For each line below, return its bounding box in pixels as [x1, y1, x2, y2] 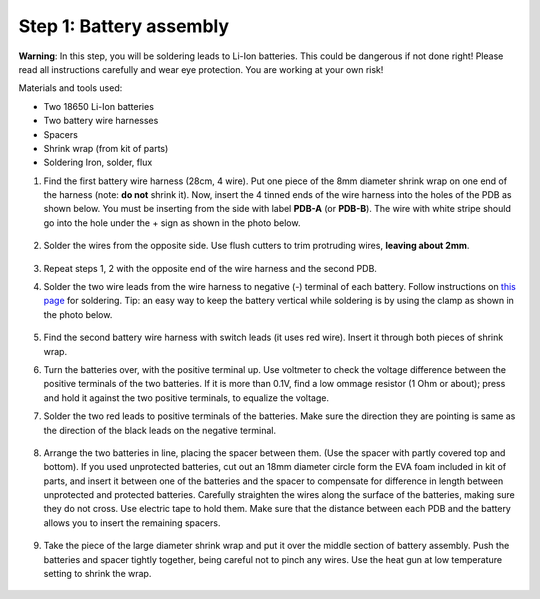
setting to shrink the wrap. [43, 568, 152, 580]
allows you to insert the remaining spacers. [43, 516, 221, 529]
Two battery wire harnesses [43, 115, 159, 127]
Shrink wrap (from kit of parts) [43, 142, 169, 154]
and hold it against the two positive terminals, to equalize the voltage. [43, 391, 330, 404]
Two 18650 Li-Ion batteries [43, 100, 155, 112]
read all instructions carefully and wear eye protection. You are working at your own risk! [18, 63, 384, 75]
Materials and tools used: [18, 82, 123, 94]
